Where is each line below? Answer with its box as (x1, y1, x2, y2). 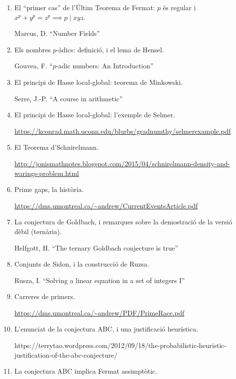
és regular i (163, 2, 196, 12)
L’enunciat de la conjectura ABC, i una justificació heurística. (14, 324, 198, 334)
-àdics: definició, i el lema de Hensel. (56, 44, 164, 54)
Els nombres (14, 44, 51, 54)
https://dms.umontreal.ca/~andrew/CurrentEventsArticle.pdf (14, 200, 198, 210)
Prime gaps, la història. (14, 184, 84, 194)
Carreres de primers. (14, 291, 75, 301)
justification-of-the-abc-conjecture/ (14, 349, 118, 360)
